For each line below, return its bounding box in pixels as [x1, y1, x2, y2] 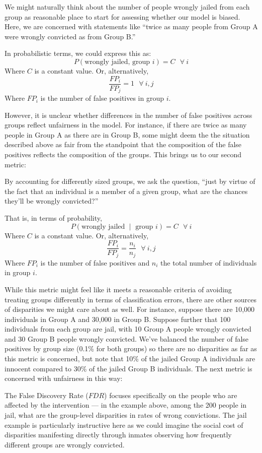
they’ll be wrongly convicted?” [5, 196, 99, 206]
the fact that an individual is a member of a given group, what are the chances [5, 185, 248, 196]
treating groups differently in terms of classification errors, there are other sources [5, 294, 257, 304]
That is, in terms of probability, [5, 213, 102, 223]
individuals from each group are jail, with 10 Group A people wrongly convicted [5, 323, 251, 334]
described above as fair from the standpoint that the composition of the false [5, 139, 242, 150]
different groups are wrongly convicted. [5, 439, 125, 449]
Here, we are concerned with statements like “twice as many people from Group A [5, 21, 258, 32]
